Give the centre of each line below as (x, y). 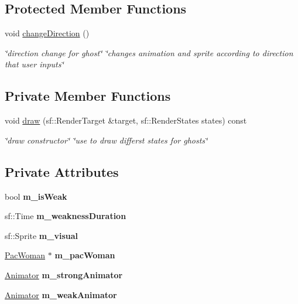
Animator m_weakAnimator (61, 294)
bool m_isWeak (36, 196)
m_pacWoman (85, 255)
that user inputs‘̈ (34, 64)
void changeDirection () (47, 33)
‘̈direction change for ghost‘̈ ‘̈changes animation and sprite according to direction (149, 52)
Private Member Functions (88, 96)
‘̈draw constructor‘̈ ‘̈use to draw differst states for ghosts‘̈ (106, 140)
